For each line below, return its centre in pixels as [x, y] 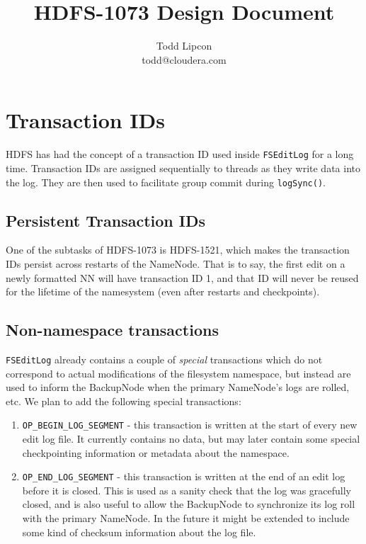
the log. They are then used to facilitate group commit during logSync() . [166, 182]
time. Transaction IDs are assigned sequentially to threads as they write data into [183, 168]
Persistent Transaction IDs [105, 220]
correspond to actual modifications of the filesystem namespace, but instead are [178, 373]
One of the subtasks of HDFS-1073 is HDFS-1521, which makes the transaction [178, 250]
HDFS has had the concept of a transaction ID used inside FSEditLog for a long [180, 154]
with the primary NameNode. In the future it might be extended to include [186, 518]
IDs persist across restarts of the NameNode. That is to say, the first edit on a [176, 263]
